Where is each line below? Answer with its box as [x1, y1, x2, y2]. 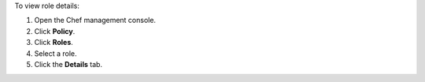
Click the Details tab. [34, 59, 102, 69]
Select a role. [34, 48, 78, 58]
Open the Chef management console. [34, 16, 157, 25]
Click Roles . [34, 38, 74, 47]
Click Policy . [34, 26, 76, 35]
